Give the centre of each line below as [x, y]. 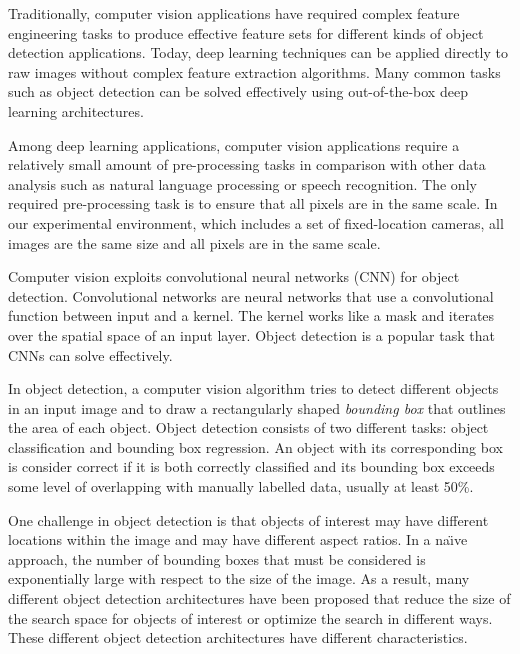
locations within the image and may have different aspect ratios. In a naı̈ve [238, 539]
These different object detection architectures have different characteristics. [238, 637]
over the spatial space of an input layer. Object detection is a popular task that [251, 334]
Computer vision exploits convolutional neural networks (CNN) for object [234, 276]
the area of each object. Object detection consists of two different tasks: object [248, 427]
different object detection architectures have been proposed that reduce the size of [259, 598]
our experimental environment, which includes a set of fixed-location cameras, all [256, 222]
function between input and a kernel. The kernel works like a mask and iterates [251, 315]
